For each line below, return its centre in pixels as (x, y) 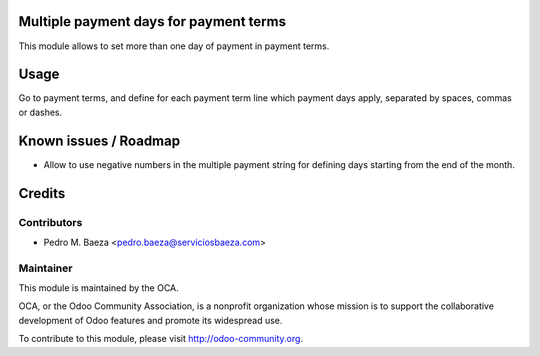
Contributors (50, 222)
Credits (42, 193)
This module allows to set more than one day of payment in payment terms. (174, 46)
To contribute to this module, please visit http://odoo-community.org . (161, 339)
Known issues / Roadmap (99, 140)
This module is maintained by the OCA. (98, 288)
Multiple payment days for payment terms (152, 21)
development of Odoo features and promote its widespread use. (150, 320)
